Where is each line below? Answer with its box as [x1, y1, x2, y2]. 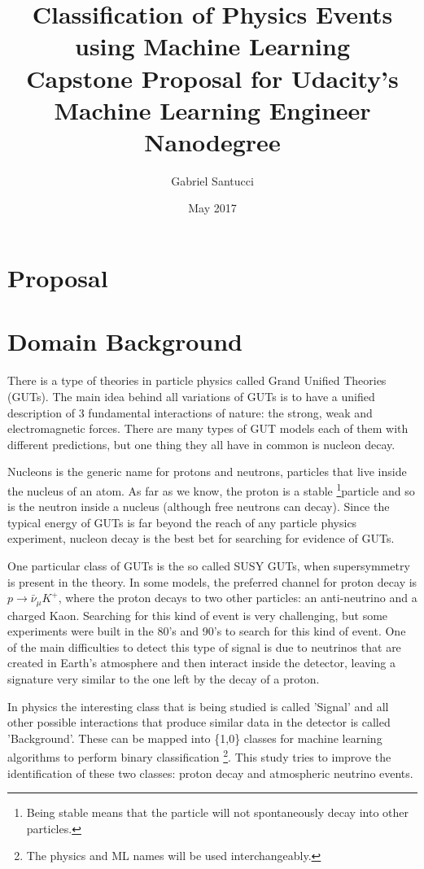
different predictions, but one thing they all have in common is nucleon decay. [7, 435, 396, 452]
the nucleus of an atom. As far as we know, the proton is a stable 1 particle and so [7, 479, 415, 499]
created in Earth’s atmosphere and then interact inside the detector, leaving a [7, 654, 396, 671]
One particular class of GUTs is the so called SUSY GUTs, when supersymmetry [7, 557, 410, 574]
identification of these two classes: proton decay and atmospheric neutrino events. [7, 764, 413, 781]
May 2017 [188, 199, 237, 216]
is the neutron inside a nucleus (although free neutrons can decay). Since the [7, 498, 390, 515]
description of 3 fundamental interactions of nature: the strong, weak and [7, 404, 373, 421]
